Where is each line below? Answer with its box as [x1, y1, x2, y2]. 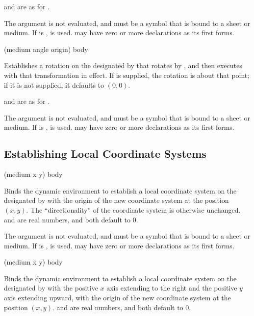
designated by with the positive [4, 283, 98, 293]
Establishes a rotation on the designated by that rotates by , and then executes [4, 60, 242, 71]
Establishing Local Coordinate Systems [4, 146, 206, 161]
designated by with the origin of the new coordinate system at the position [4, 195, 229, 205]
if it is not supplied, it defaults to [4, 79, 104, 90]
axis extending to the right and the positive [106, 283, 237, 293]
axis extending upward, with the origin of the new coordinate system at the [4, 292, 231, 303]
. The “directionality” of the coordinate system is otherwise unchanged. [26, 204, 241, 215]
